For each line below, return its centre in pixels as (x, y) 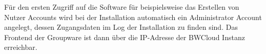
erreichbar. (21, 47)
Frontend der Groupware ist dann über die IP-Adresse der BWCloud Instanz (125, 37)
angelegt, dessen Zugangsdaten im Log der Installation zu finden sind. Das (121, 27)
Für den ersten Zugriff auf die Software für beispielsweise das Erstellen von (122, 7)
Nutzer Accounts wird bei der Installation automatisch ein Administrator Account (133, 17)
